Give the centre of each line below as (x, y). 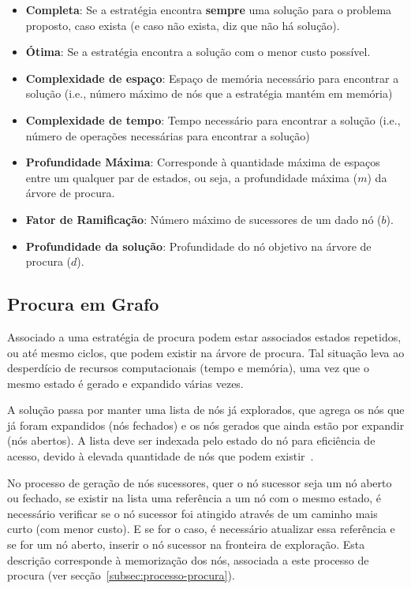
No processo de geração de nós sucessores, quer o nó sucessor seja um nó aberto (200, 482)
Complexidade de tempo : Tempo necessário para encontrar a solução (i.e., (213, 119)
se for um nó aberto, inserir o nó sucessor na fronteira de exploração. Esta (186, 544)
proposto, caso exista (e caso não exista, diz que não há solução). (183, 25)
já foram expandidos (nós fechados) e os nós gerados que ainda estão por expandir (206, 425)
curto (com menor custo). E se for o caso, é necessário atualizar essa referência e (201, 529)
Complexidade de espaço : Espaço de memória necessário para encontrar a (212, 78)
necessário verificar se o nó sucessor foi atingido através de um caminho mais (192, 513)
